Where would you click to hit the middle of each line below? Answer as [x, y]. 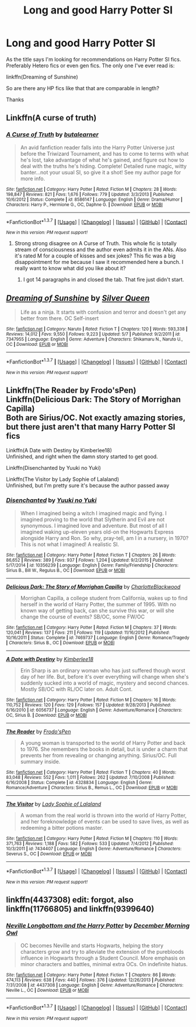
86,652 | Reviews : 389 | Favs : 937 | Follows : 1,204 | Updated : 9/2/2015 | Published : [90, 560]
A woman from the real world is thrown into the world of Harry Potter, [103, 815]
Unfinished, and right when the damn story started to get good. [82, 456]
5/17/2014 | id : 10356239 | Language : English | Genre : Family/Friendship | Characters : [92, 565]
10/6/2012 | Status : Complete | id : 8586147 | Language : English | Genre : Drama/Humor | [94, 200]
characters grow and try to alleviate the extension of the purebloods [102, 952]
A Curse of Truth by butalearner [52, 135]
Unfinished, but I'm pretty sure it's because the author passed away [88, 485]
